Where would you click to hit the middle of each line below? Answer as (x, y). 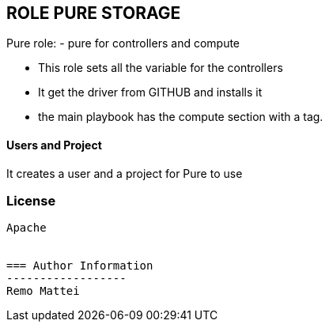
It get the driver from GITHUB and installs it (150, 92)
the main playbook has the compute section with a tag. (181, 117)
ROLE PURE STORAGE (94, 13)
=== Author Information (80, 266)
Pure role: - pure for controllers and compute (123, 43)
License (31, 201)
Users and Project (54, 145)
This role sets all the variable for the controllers (161, 68)
